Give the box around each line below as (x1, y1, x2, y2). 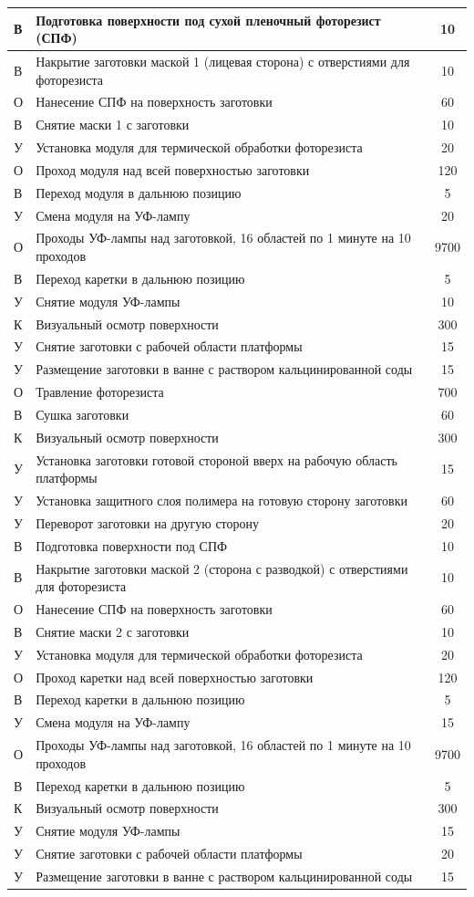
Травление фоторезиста (36, 382, 164, 402)
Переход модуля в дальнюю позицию (36, 183, 242, 202)
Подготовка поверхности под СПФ (36, 536, 228, 555)
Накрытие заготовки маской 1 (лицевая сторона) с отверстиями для (36, 51, 410, 70)
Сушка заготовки (36, 404, 129, 423)
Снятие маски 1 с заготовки (36, 115, 190, 134)
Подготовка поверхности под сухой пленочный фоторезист (36, 10, 381, 29)
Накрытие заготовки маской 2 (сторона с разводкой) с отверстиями (36, 558, 408, 578)
